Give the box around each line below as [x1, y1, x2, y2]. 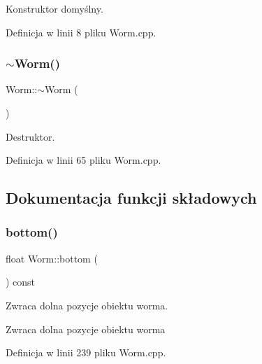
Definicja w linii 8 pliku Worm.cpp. [6, 24, 157, 39]
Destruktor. [6, 129, 55, 143]
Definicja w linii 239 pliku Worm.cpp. [6, 345, 166, 360]
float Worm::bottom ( [6, 251, 98, 265]
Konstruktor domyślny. [6, 1, 103, 15]
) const [6, 274, 36, 289]
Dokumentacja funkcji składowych [6, 187, 257, 209]
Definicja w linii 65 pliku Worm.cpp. [6, 153, 161, 167]
